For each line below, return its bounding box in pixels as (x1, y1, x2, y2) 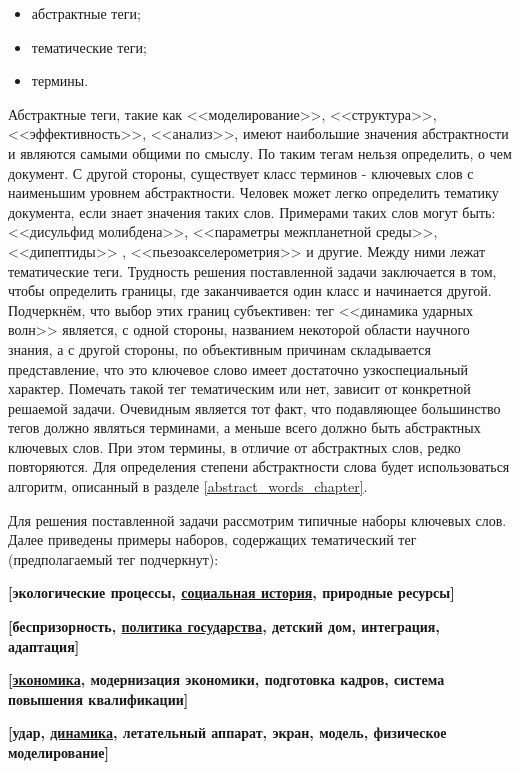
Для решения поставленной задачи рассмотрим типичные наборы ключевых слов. (8, 509, 507, 530)
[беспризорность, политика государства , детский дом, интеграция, (8, 616, 440, 637)
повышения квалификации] (8, 688, 189, 709)
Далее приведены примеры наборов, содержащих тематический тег (8, 529, 417, 550)
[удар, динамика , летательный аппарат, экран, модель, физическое (8, 722, 447, 743)
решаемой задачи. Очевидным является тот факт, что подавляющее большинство (8, 397, 501, 418)
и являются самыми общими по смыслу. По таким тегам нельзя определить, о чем (8, 142, 512, 163)
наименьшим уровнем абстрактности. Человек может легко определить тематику (8, 182, 499, 203)
